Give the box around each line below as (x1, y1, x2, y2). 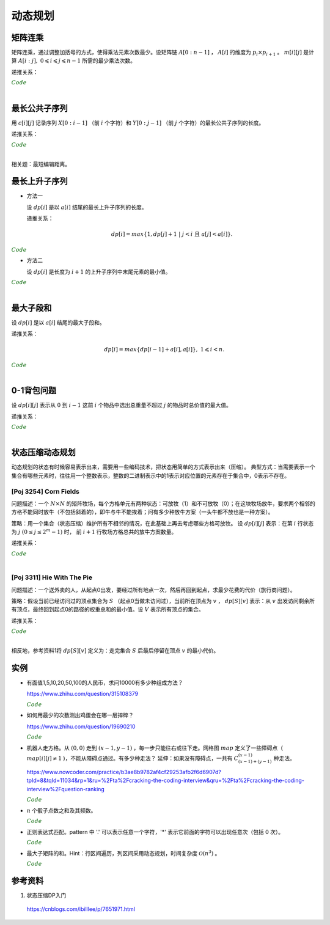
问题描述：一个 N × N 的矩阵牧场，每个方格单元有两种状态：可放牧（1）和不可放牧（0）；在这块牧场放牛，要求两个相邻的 (11, 500, 316, 507)
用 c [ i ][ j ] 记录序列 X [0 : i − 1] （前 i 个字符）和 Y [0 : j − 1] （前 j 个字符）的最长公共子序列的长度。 (11, 119, 265, 126)
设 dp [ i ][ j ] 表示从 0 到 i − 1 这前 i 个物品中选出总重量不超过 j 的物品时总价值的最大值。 (11, 401, 232, 409)
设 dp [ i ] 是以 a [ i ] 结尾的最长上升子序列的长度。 (26, 203, 147, 211)
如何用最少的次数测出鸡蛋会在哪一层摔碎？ (26, 712, 134, 719)
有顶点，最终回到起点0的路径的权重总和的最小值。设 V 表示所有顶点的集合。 (11, 605, 204, 613)
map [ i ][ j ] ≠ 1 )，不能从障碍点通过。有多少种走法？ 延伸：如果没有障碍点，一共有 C (26, 755, 238, 762)
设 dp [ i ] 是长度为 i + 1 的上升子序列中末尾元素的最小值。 (26, 268, 171, 275)
